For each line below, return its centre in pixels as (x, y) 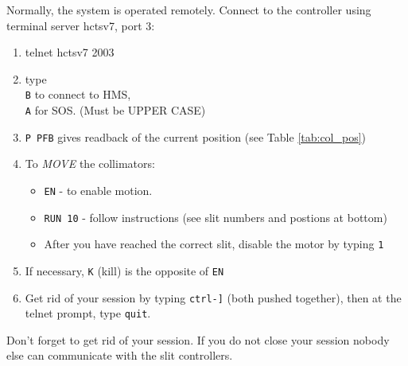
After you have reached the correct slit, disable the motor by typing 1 (214, 244)
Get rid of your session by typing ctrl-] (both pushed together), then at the (213, 297)
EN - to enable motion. (98, 190)
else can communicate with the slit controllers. (120, 355)
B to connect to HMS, (78, 94)
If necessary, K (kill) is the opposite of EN (124, 270)
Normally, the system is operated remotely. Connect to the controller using (189, 10)
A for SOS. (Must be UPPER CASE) (115, 110)
